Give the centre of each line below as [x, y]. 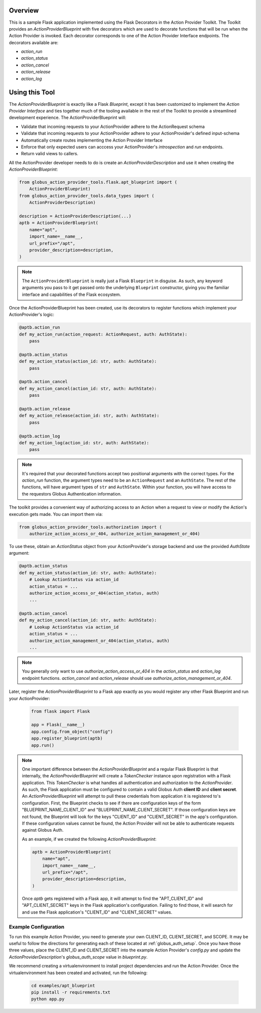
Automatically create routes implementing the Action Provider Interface [92, 140]
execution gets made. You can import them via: [56, 514]
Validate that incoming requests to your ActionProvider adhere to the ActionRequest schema [113, 127]
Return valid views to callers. [50, 154]
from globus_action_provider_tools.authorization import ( [90, 527]
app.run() [43, 745]
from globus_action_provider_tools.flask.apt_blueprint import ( [98, 182]
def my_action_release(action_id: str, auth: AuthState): [89, 416]
